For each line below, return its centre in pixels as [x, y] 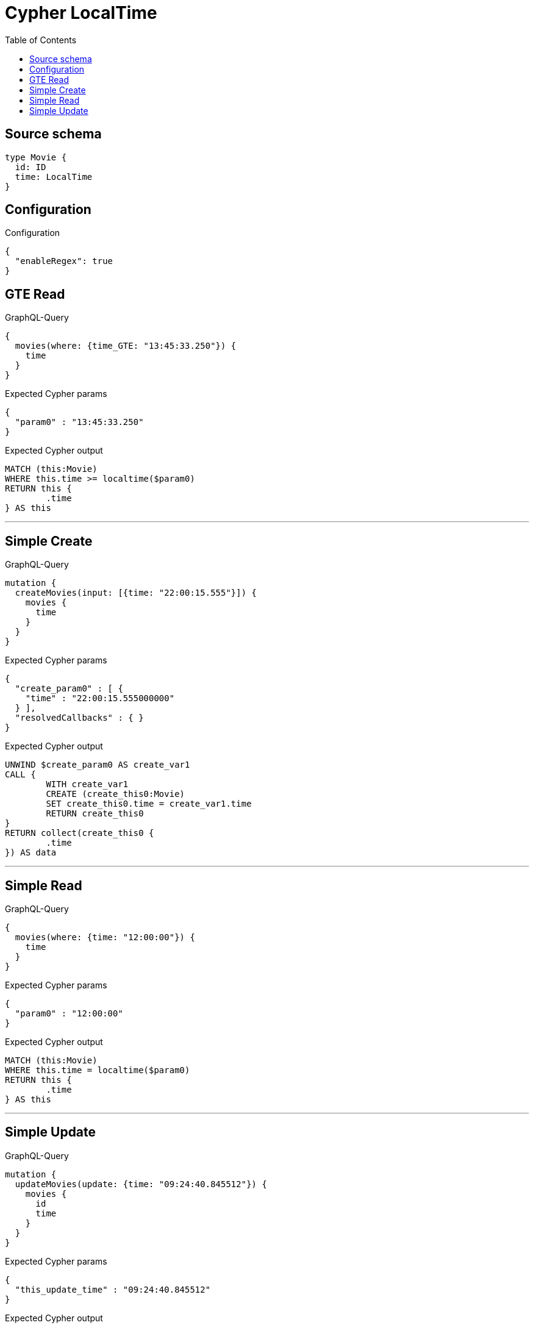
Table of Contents [41, 40]
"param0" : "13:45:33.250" [79, 422]
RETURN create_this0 [95, 814]
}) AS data [31, 853]
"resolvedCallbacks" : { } [79, 718]
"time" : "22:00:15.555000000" [100, 698]
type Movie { [36, 157]
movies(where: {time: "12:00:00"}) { [105, 937]
